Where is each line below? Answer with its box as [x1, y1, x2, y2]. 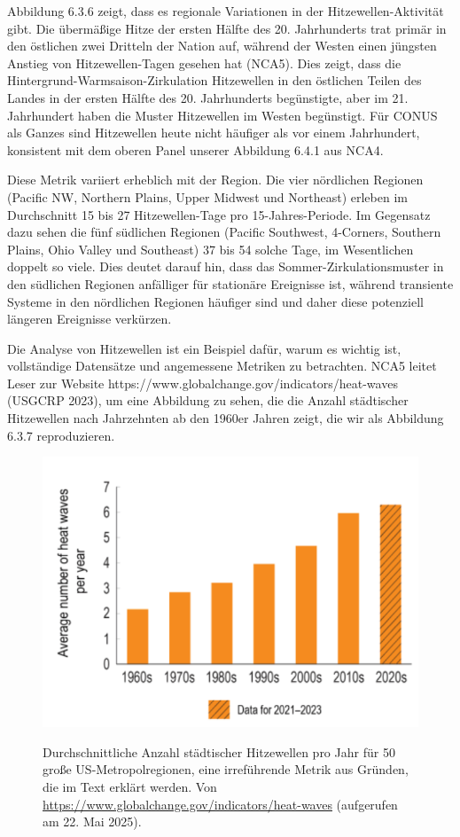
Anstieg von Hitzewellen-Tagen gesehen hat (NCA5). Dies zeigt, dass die [7, 53, 402, 72]
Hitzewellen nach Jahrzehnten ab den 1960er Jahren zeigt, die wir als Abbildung [7, 409, 444, 427]
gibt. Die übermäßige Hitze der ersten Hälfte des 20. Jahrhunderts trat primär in [7, 19, 447, 37]
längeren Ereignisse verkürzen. [7, 309, 172, 328]
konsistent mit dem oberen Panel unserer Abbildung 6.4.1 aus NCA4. [7, 140, 384, 159]
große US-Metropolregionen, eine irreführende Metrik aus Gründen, [43, 760, 409, 778]
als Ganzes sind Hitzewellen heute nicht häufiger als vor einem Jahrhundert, [7, 123, 420, 142]
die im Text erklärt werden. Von [43, 777, 217, 795]
